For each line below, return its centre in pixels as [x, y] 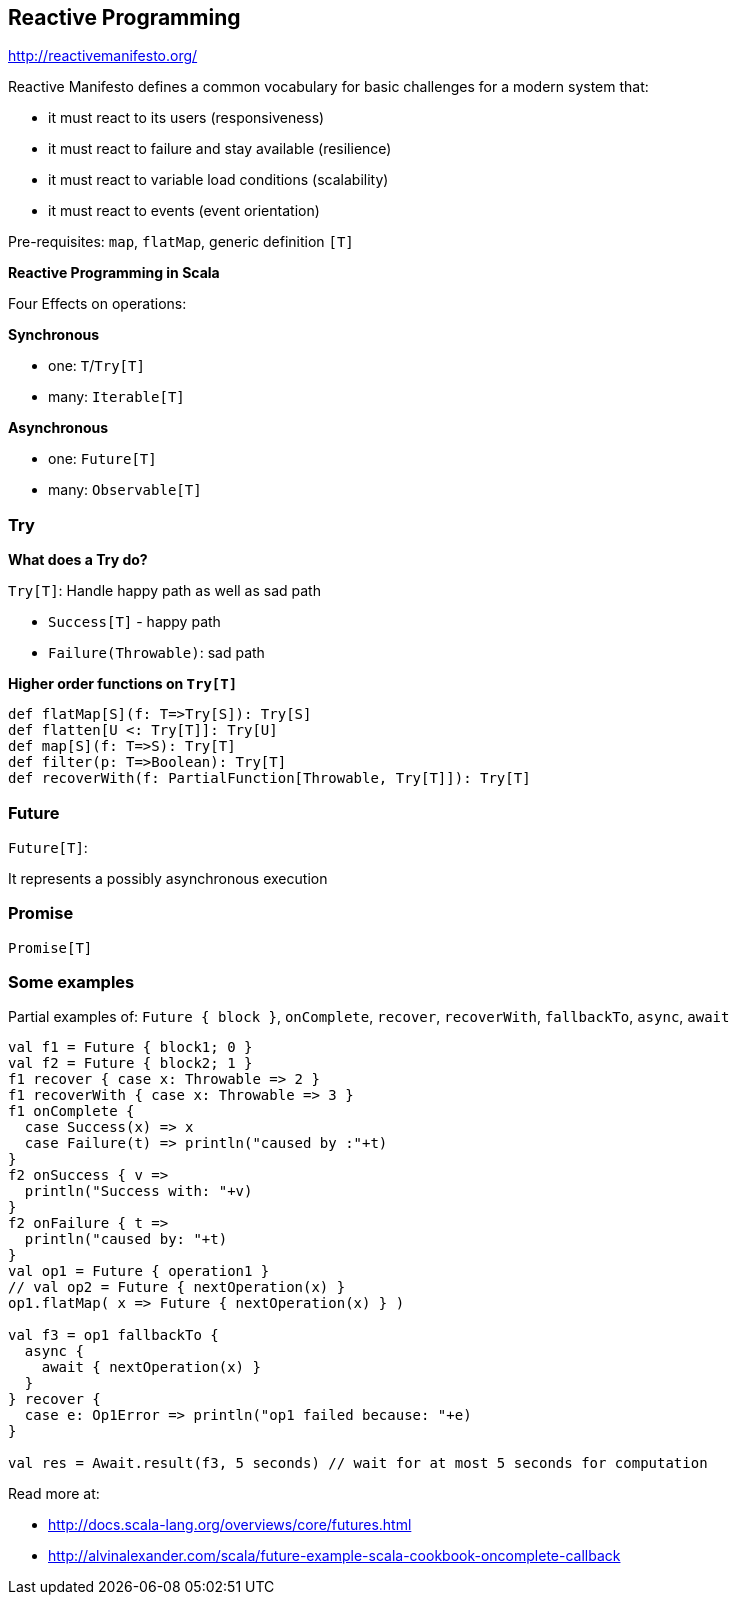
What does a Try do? [78, 560]
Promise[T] [50, 947]
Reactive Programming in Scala [114, 273]
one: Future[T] [102, 459]
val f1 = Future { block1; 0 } [130, 1047]
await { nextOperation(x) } [151, 1367]
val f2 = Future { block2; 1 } [130, 1063]
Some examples [71, 982]
